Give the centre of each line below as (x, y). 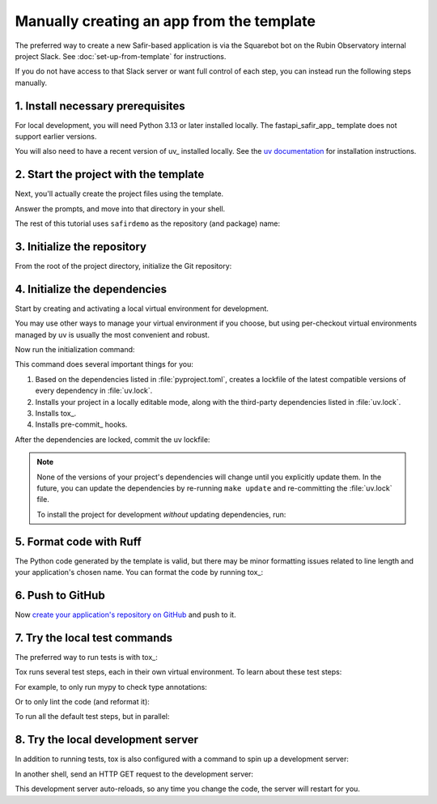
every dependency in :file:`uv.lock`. (94, 391)
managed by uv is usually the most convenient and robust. (112, 334)
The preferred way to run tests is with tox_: (86, 657)
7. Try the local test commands (94, 638)
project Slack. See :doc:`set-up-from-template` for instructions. (121, 56)
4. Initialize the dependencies (91, 289)
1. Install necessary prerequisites (100, 106)
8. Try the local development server (106, 740)
